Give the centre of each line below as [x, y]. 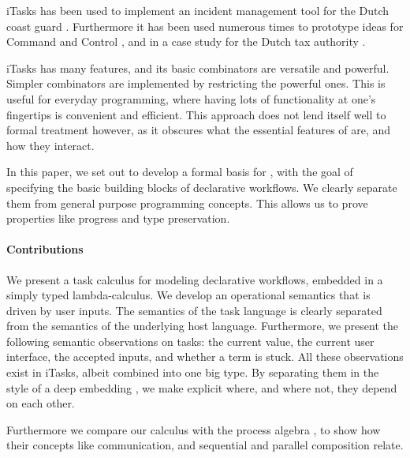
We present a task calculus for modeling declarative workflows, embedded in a [195, 279]
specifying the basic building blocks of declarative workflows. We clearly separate [202, 187]
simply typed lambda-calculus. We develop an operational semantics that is [188, 295]
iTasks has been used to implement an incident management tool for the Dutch [198, 10]
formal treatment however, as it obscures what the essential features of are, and [199, 130]
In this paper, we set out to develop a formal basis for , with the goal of [180, 172]
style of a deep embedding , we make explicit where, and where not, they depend [202, 387]
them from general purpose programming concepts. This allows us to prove [187, 203]
